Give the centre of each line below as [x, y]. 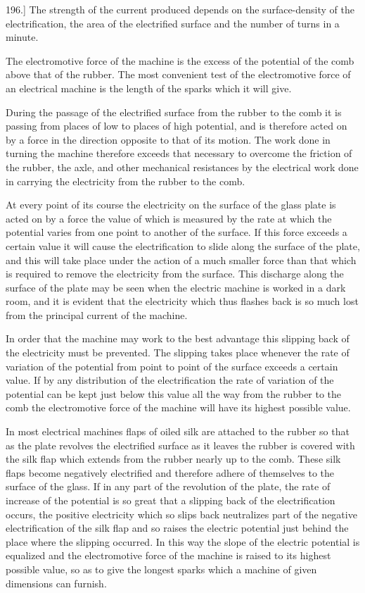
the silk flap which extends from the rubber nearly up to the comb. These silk [173, 459]
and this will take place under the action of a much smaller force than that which [181, 260]
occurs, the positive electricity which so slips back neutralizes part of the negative [181, 514]
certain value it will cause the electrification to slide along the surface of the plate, [183, 245]
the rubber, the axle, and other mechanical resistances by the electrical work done [182, 167]
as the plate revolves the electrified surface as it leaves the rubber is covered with [180, 445]
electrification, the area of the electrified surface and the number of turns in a [173, 23]
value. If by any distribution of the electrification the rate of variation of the [170, 380]
